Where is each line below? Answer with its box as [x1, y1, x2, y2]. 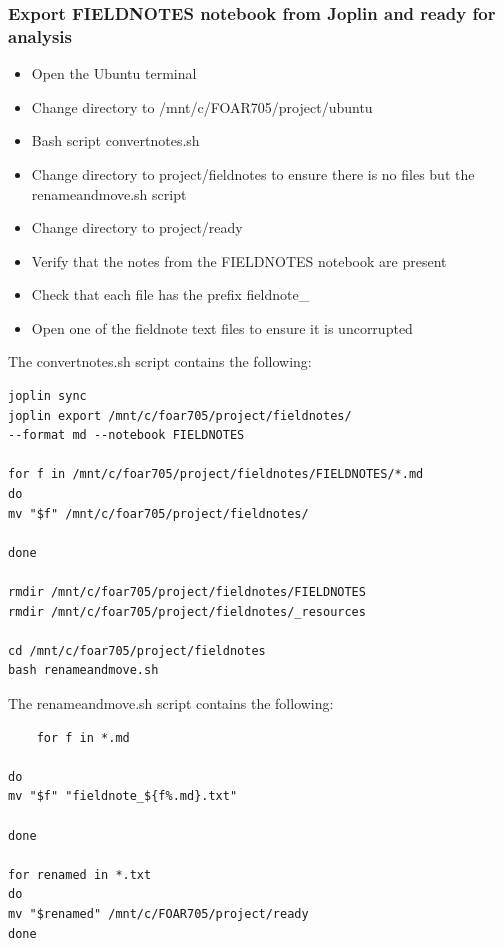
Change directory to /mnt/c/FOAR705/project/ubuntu [31, 96, 373, 117]
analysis [8, 23, 72, 48]
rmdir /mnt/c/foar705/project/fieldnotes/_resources [8, 604, 366, 619]
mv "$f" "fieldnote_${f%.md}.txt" [8, 789, 238, 804]
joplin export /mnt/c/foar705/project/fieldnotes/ [8, 408, 352, 423]
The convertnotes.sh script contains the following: [8, 351, 312, 372]
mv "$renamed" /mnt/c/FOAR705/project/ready [8, 906, 309, 921]
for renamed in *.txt [8, 867, 152, 882]
